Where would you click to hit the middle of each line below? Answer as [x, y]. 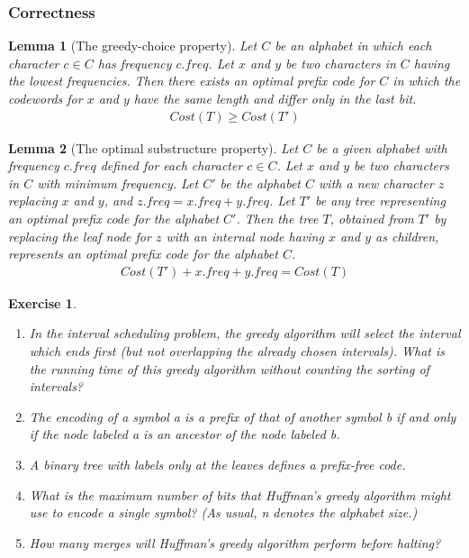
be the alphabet [261, 183]
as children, [407, 236]
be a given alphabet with [382, 147]
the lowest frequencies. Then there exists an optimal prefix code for [192, 81]
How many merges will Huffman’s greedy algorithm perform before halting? [235, 542]
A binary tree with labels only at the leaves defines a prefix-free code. [217, 464]
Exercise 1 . [42, 302]
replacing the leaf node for [80, 236]
